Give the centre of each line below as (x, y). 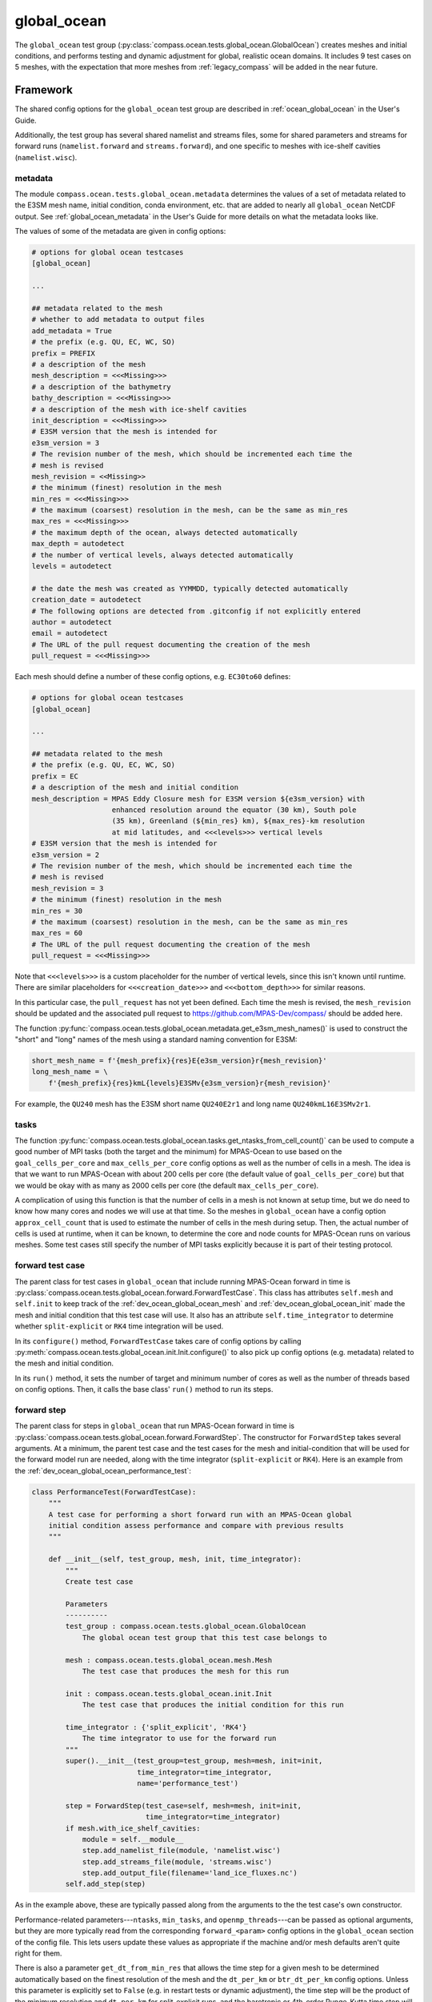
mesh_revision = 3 (68, 888)
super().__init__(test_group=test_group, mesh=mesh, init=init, (194, 1761)
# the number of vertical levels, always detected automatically (162, 555)
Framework (44, 90)
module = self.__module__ (133, 1839)
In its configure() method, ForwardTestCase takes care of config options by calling (158, 1341)
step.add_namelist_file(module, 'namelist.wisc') (181, 1851)
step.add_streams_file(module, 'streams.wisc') (177, 1861)
